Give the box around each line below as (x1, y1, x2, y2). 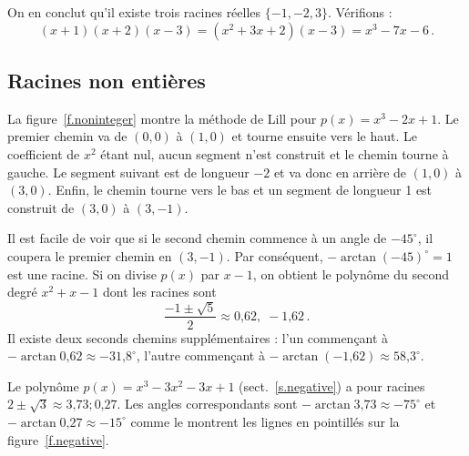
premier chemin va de (7, 127, 127, 146)
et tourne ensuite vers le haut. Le (231, 127, 417, 146)
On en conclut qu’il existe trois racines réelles (7, 3, 261, 21)
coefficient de (7, 144, 80, 163)
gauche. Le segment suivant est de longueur (7, 162, 250, 181)
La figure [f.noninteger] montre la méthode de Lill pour (7, 108, 317, 127)
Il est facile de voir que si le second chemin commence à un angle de (7, 228, 387, 248)
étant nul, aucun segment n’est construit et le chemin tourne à (100, 144, 449, 163)
